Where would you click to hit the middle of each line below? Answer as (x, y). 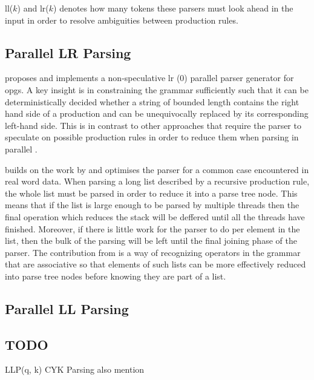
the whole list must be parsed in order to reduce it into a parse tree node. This (151, 193)
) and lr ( (33, 8)
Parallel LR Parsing (68, 52)
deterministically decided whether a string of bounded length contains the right (152, 101)
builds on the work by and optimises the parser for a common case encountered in (157, 169)
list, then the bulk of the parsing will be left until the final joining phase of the (151, 241)
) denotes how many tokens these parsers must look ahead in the (173, 8)
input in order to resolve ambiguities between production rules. (122, 20)
